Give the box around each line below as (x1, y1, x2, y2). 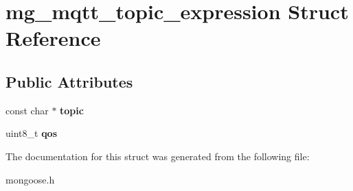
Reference (5, 24, 101, 52)
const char (5, 103, 49, 117)
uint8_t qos (5, 126, 58, 140)
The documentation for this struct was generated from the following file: (5, 149, 310, 163)
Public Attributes (5, 71, 133, 92)
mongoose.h (5, 172, 55, 186)
